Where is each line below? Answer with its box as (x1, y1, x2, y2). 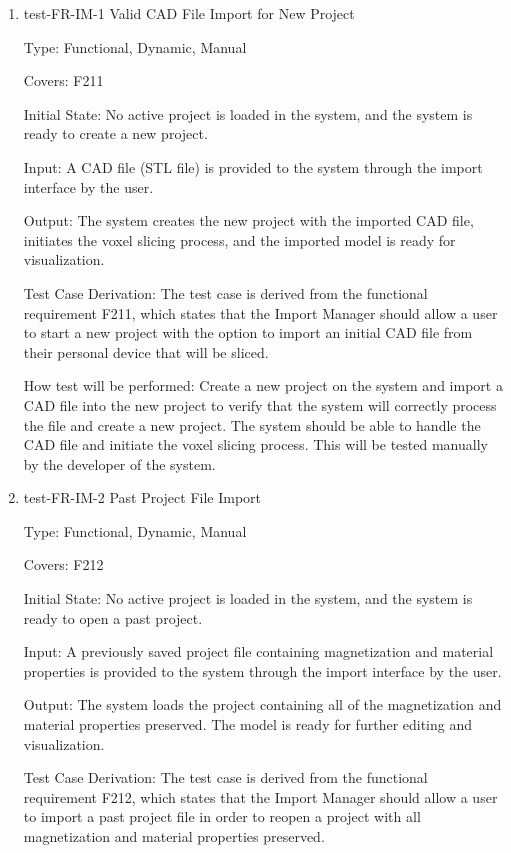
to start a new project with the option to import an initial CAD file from (23, 322, 473, 343)
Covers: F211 (23, 70, 104, 91)
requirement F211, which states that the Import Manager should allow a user (23, 302, 498, 323)
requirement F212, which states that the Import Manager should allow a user (23, 786, 498, 807)
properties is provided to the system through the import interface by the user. (23, 660, 502, 681)
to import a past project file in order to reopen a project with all (23, 806, 421, 827)
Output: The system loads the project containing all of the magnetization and (23, 694, 502, 715)
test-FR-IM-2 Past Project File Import (23, 487, 262, 508)
